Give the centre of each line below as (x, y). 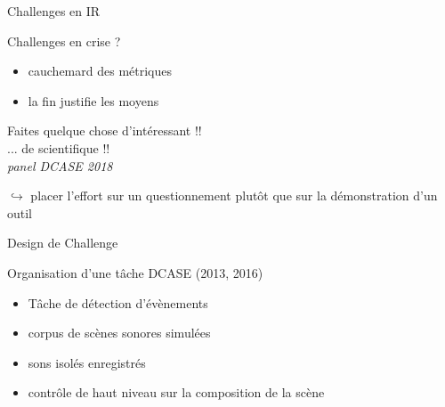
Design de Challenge (63, 243)
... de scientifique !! (59, 147)
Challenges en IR (54, 11)
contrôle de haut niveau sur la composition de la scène (176, 392)
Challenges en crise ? (64, 41)
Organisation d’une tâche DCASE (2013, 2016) (135, 272)
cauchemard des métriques (100, 71)
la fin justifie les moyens (93, 100)
